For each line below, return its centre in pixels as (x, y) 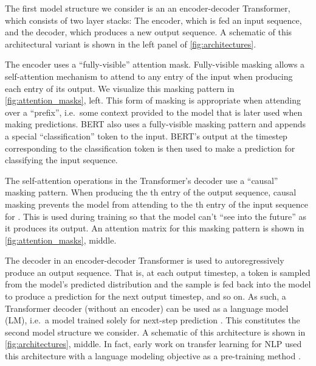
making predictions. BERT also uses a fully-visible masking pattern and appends (156, 124)
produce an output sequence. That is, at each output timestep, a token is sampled (158, 272)
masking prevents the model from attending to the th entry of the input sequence (156, 204)
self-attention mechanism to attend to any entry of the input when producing (149, 76)
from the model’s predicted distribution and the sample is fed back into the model (158, 284)
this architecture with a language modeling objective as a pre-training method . (153, 356)
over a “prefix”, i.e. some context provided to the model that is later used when (154, 112)
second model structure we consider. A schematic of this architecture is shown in (155, 332)
